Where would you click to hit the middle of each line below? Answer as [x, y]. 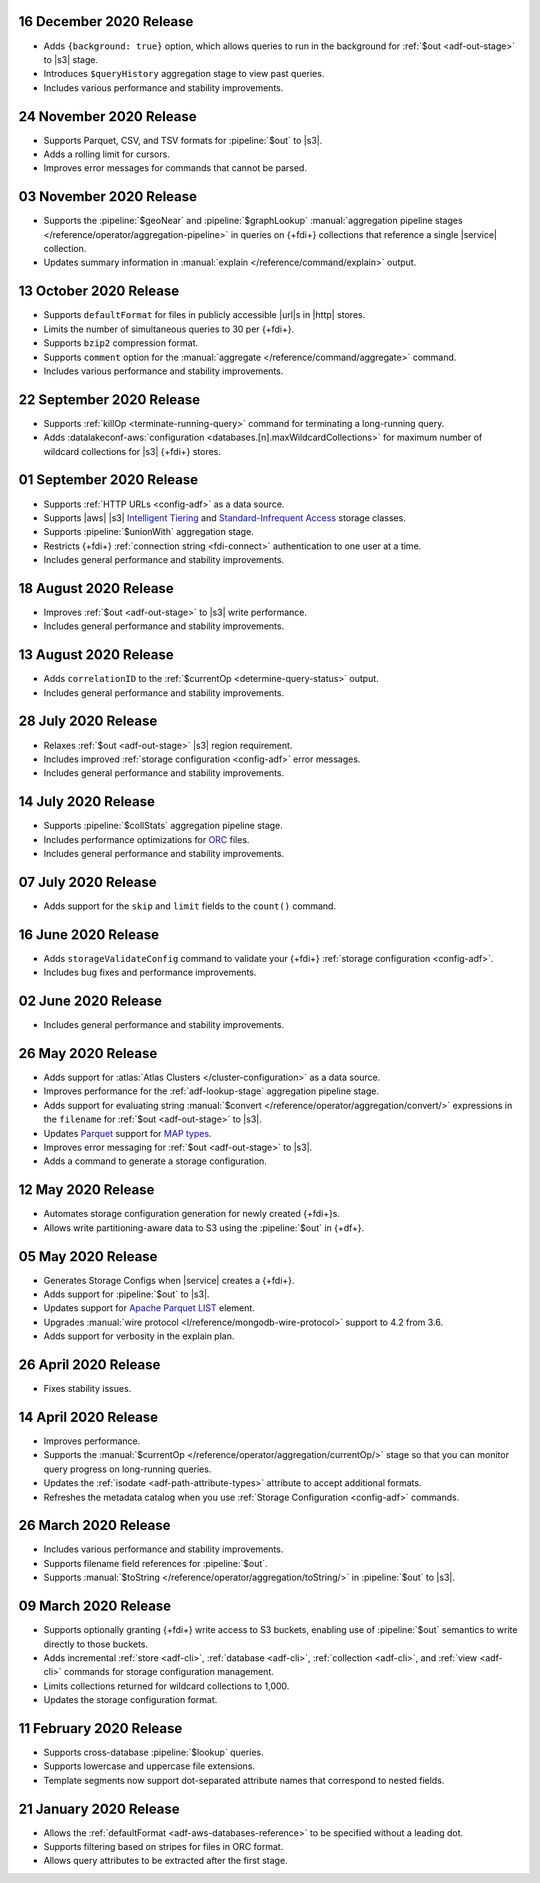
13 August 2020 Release [96, 655]
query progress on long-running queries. [127, 1469]
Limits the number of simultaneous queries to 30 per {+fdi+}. [169, 329]
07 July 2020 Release [87, 881]
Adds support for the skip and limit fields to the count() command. [190, 906]
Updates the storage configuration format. [130, 1700]
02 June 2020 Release [90, 1001]
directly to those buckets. [96, 1644]
